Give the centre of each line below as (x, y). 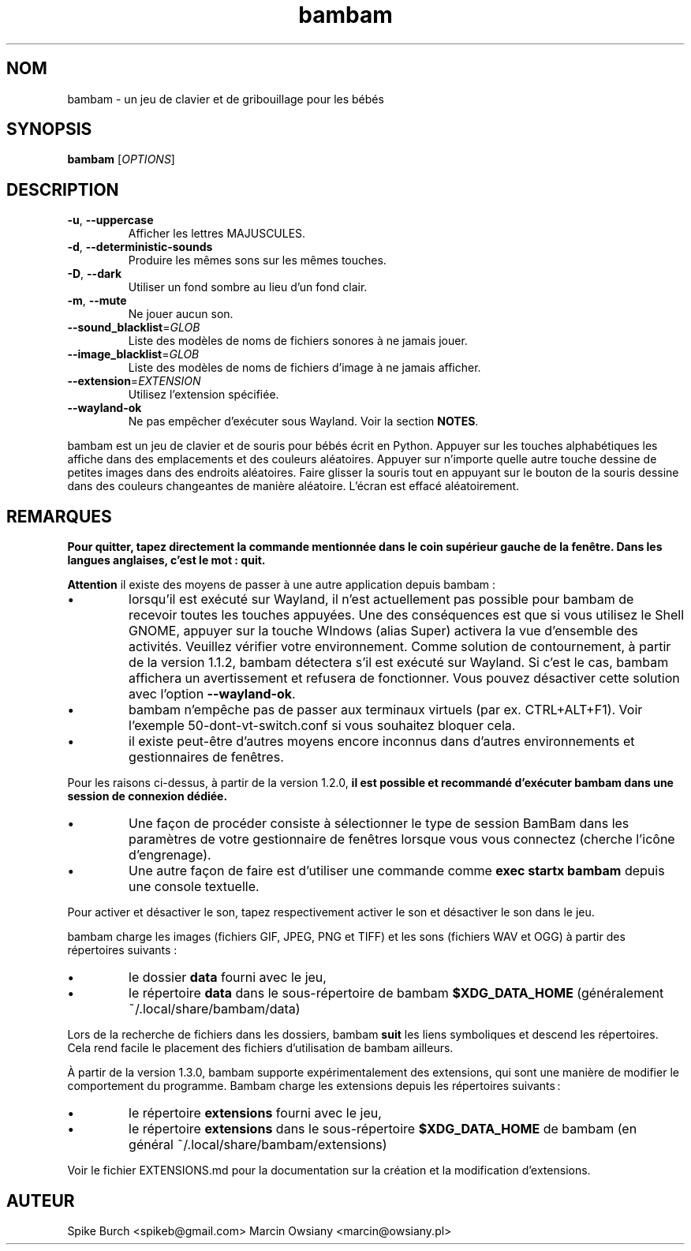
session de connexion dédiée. (148, 796)
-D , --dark (95, 274)
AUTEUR (41, 1200)
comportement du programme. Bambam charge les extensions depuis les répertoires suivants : (314, 1086)
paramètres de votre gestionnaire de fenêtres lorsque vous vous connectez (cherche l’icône (402, 839)
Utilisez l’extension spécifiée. (204, 395)
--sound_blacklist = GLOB (134, 328)
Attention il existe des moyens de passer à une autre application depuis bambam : (281, 585)
